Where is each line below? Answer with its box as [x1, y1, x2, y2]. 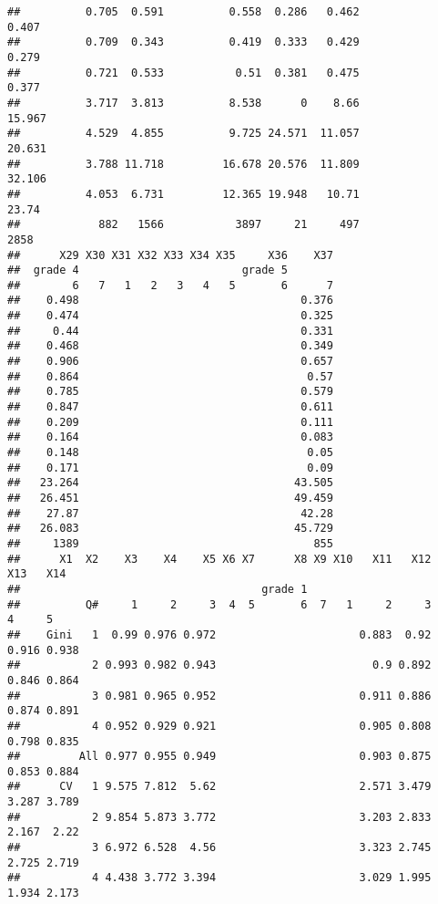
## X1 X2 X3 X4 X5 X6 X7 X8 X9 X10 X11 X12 [7, 552, 432, 566]
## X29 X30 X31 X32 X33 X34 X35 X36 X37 [7, 248, 333, 262]
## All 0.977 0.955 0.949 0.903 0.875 [7, 750, 432, 764]
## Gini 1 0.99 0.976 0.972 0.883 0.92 [7, 628, 432, 641]
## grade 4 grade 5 [7, 264, 288, 277]
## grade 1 [7, 582, 308, 596]
